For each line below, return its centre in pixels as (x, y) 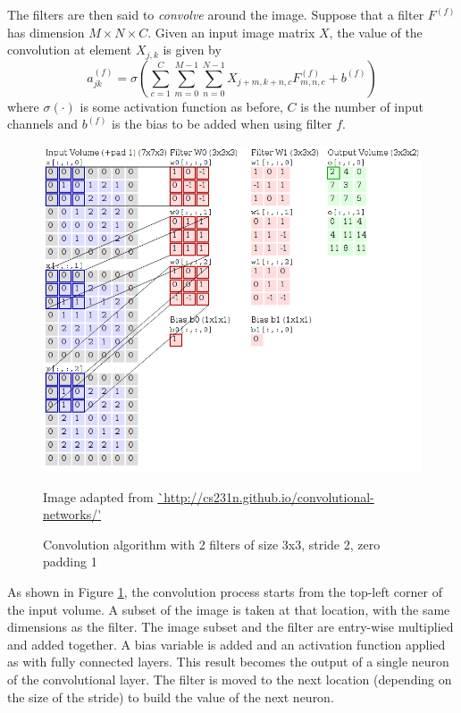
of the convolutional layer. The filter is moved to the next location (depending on (230, 679)
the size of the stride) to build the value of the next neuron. (171, 696)
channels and (43, 124)
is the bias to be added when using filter (222, 124)
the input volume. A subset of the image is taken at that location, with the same (229, 609)
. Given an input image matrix (231, 32)
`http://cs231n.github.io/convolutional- (266, 496)
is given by (192, 50)
